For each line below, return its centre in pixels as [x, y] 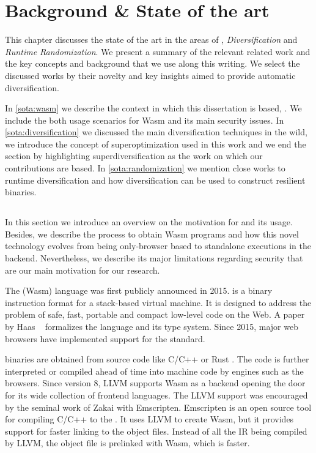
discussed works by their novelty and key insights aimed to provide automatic [150, 75]
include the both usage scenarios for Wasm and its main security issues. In [145, 120]
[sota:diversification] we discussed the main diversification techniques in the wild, [156, 132]
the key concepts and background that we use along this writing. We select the [152, 63]
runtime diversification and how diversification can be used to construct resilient [155, 180]
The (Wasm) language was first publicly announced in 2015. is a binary [139, 290]
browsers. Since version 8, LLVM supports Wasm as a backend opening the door [155, 383]
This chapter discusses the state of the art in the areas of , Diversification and [151, 39]
